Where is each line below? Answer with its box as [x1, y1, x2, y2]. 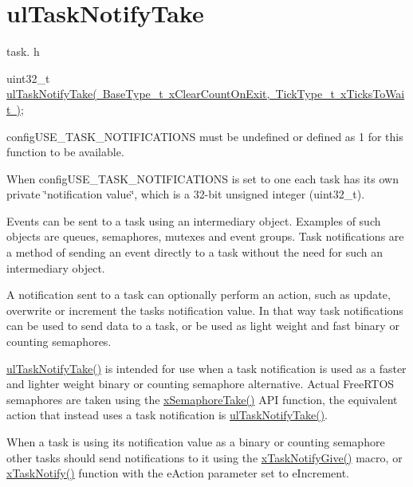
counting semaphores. [6, 333, 112, 350]
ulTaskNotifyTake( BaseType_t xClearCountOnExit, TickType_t [6, 85, 336, 102]
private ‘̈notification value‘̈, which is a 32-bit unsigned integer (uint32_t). [6, 186, 365, 202]
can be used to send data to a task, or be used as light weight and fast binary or [6, 317, 399, 334]
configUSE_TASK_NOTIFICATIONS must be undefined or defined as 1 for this [6, 128, 403, 144]
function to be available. [6, 143, 124, 160]
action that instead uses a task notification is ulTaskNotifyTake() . [6, 406, 328, 423]
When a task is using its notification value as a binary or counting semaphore [6, 434, 385, 450]
